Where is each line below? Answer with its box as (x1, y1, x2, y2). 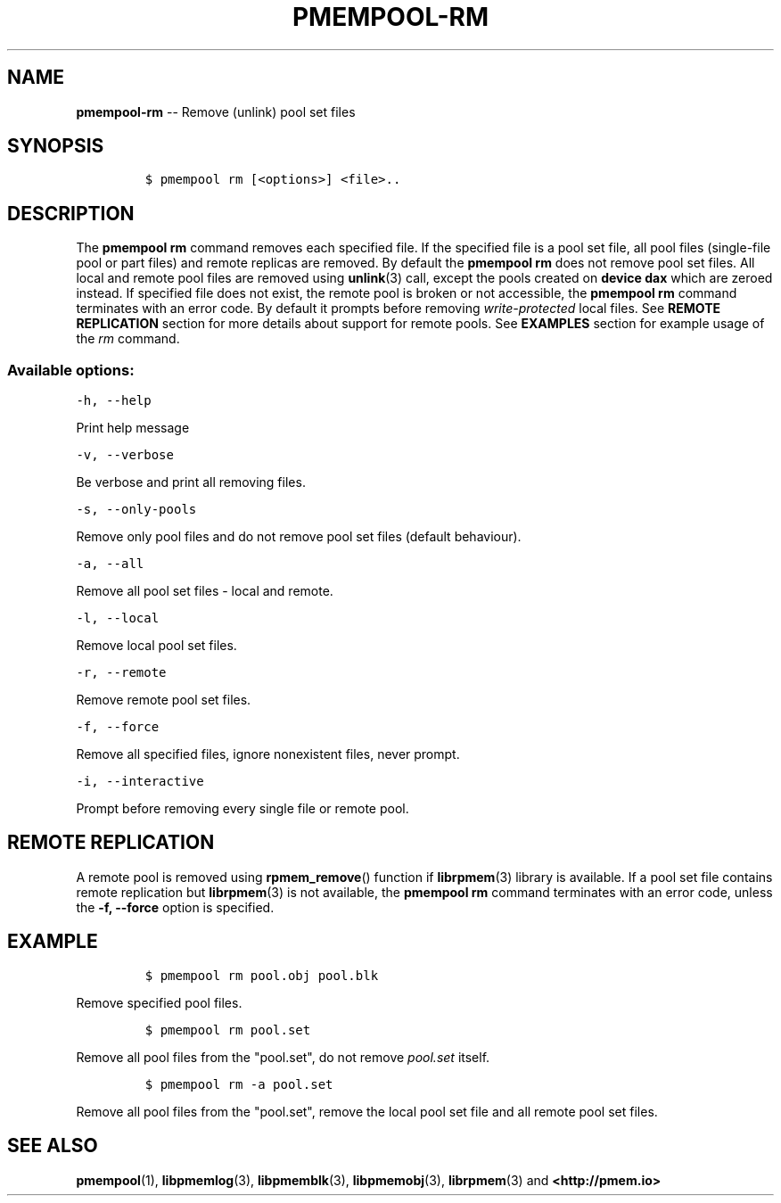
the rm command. (76, 331, 180, 347)
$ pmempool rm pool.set (144, 1022, 311, 1037)
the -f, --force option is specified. (76, 899, 275, 915)
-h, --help (76, 393, 152, 408)
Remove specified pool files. (76, 994, 243, 1010)
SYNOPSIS (7, 135, 104, 158)
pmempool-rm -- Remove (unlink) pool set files (76, 103, 356, 119)
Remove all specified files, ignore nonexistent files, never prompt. (76, 746, 460, 762)
